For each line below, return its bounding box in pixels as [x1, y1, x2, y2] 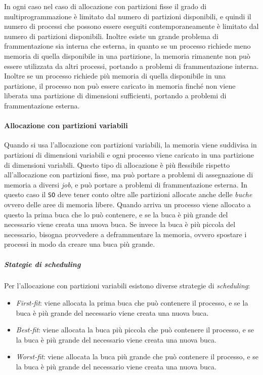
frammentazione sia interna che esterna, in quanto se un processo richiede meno [4, 41, 251, 51]
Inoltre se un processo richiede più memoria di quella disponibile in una [4, 70, 226, 81]
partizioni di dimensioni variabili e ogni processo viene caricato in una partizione [4, 149, 254, 160]
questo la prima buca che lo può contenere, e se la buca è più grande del [4, 209, 228, 219]
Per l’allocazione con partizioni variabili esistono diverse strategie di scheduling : [4, 280, 250, 291]
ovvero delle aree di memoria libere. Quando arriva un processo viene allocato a [4, 199, 251, 209]
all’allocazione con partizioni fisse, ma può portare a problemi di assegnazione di [4, 169, 253, 180]
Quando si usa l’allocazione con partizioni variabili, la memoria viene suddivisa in [4, 139, 257, 150]
